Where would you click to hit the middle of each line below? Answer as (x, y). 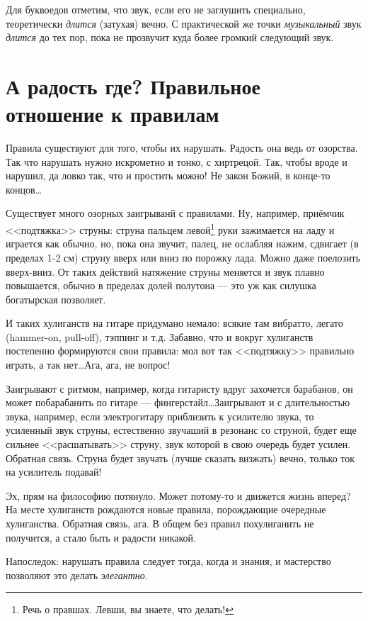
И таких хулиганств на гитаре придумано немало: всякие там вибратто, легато (174, 323)
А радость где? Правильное (133, 85)
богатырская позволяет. (56, 299)
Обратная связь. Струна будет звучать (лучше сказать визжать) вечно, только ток (180, 458)
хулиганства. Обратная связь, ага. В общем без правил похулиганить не (160, 523)
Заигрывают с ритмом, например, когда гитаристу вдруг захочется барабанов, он (179, 388)
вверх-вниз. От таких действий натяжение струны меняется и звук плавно (165, 271)
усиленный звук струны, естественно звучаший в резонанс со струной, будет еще (181, 430)
